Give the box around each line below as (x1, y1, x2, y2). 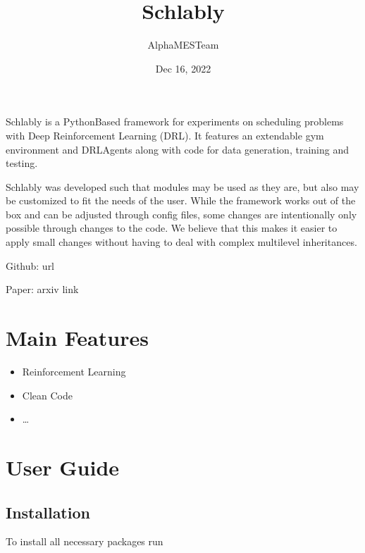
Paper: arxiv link (6, 282, 79, 297)
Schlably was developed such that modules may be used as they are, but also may (6, 179, 359, 194)
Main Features (6, 323, 149, 352)
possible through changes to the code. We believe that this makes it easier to (6, 220, 338, 235)
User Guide (6, 452, 120, 481)
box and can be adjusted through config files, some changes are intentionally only (6, 206, 357, 221)
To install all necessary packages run (6, 534, 163, 549)
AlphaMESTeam (147, 37, 219, 52)
